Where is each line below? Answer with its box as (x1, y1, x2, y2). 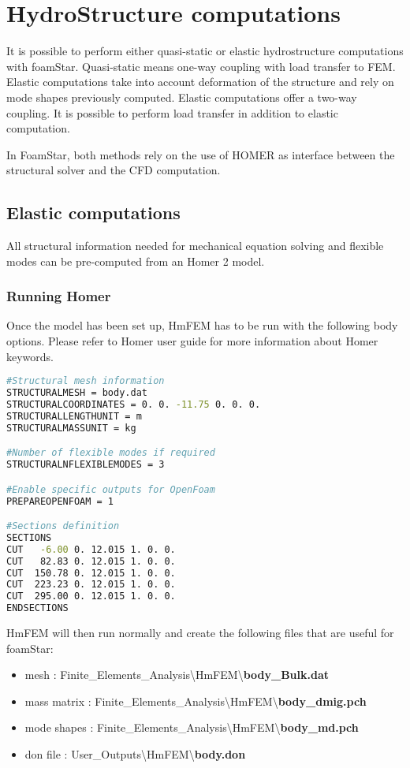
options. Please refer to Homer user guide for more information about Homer (6, 333, 378, 349)
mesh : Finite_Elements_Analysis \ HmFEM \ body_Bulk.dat (24, 666, 329, 683)
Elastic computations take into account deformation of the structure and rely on (6, 73, 394, 90)
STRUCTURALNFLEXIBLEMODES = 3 (6, 459, 165, 471)
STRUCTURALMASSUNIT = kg (6, 422, 136, 434)
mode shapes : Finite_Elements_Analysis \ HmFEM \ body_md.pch (24, 719, 359, 736)
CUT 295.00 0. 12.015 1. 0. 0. (6, 591, 176, 602)
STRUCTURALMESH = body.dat (6, 387, 147, 399)
